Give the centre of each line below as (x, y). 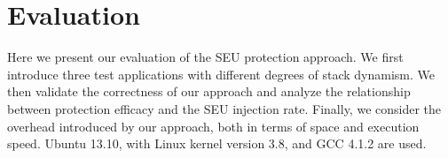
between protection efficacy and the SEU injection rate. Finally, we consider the (224, 108)
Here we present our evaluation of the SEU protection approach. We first (205, 57)
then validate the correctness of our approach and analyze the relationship (209, 91)
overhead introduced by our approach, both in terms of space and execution (213, 126)
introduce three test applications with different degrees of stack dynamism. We (221, 74)
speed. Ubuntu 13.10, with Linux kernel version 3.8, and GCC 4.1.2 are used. (217, 143)
